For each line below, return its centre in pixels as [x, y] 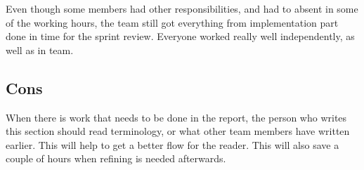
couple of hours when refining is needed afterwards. [116, 158]
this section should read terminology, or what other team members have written [178, 131]
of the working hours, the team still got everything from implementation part [172, 22]
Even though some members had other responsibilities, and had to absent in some [182, 8]
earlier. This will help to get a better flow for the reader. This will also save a [173, 144]
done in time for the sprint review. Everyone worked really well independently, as [180, 36]
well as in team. [40, 50]
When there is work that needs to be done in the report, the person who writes [176, 117]
